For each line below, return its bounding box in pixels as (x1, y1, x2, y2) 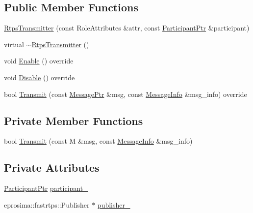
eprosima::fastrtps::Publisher (4, 199, 90, 210)
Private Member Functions (4, 113, 143, 128)
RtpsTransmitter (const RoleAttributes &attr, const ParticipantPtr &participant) (4, 23, 250, 33)
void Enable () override (4, 56, 74, 66)
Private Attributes (4, 160, 100, 175)
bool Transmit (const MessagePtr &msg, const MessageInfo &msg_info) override (4, 89, 247, 99)
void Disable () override (4, 72, 75, 82)
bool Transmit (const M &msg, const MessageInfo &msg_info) (4, 136, 193, 146)
